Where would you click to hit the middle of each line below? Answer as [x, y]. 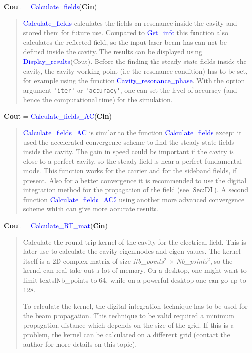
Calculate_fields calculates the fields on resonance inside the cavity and [130, 23]
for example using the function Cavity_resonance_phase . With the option [134, 80]
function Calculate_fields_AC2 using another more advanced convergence [134, 199]
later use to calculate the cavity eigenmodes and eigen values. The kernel [132, 251]
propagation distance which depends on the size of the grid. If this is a [128, 325]
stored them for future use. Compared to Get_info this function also [126, 32]
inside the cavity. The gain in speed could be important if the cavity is [128, 151]
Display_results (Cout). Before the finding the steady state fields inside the [135, 61]
